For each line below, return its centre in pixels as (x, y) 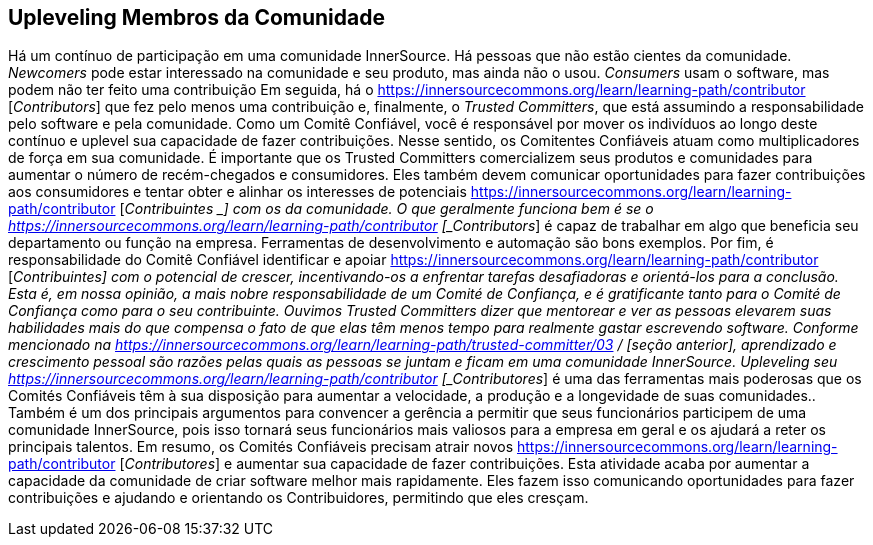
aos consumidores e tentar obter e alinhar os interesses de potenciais (237, 192)
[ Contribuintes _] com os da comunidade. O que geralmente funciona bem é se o (386, 209)
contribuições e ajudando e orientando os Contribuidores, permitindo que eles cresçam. (298, 498)
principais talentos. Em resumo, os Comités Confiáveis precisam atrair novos (261, 447)
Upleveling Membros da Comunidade (196, 17)
